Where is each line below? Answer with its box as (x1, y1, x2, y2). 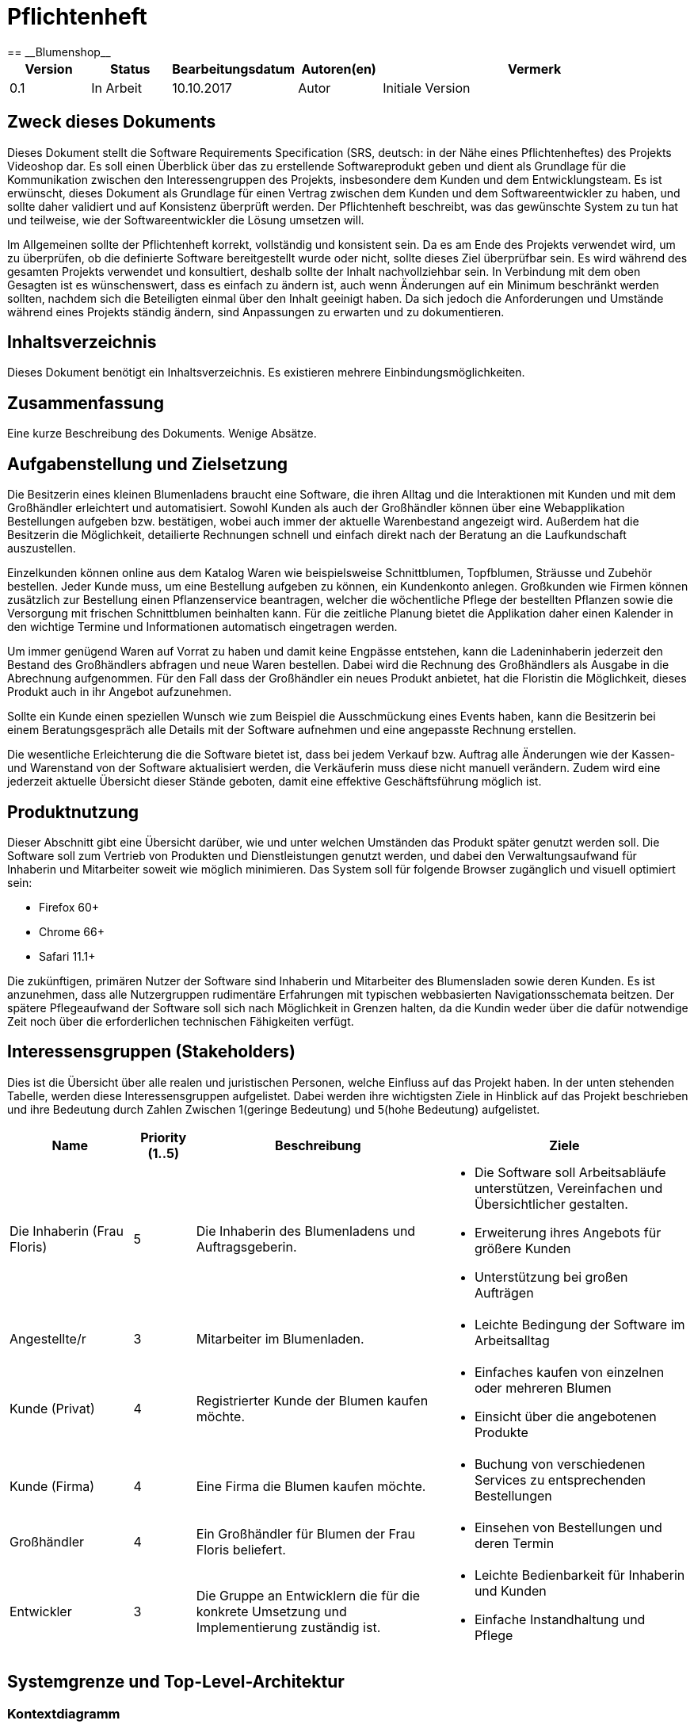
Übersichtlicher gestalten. (474, 1195, 628, 1212)
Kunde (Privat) (10, 1400, 95, 1416)
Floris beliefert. (196, 1541, 286, 1558)
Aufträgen (474, 1284, 534, 1301)
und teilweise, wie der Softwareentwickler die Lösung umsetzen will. (7, 212, 364, 227)
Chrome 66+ (39, 924, 105, 939)
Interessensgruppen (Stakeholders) (7, 1042, 296, 1062)
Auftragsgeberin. (196, 1238, 297, 1255)
